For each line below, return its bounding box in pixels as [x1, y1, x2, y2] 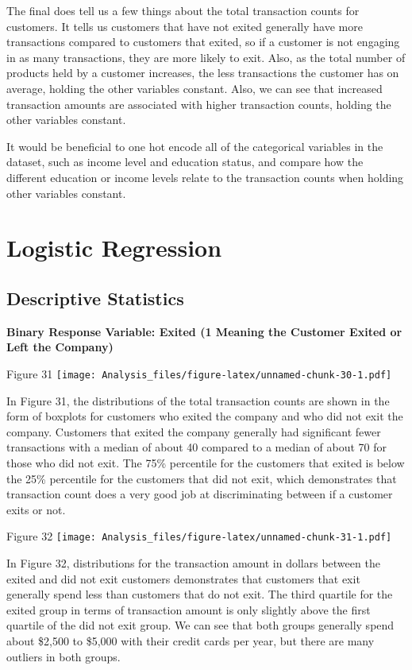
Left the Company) [6, 339, 114, 355]
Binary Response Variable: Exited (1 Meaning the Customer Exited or [6, 323, 402, 339]
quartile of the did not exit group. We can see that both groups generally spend [6, 617, 395, 633]
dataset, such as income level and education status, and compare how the [6, 153, 364, 170]
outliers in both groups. [6, 648, 121, 664]
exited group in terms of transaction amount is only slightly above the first [6, 601, 371, 618]
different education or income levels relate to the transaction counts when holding [6, 168, 404, 185]
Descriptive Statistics [6, 285, 184, 310]
